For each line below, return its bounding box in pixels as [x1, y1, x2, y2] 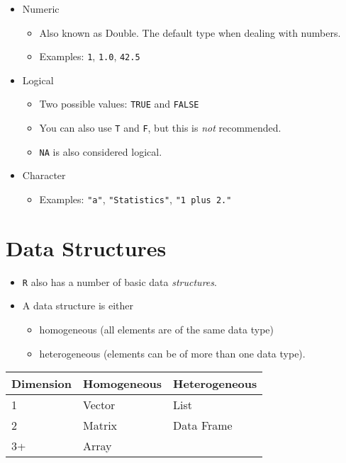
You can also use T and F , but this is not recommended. [39, 120, 281, 135]
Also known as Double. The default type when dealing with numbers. [39, 25, 341, 40]
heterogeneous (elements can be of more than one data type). [39, 345, 306, 360]
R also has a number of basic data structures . [22, 274, 217, 289]
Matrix [83, 417, 118, 434]
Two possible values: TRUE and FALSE [39, 96, 199, 111]
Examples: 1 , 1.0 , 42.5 [39, 49, 140, 64]
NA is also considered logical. [39, 144, 162, 159]
